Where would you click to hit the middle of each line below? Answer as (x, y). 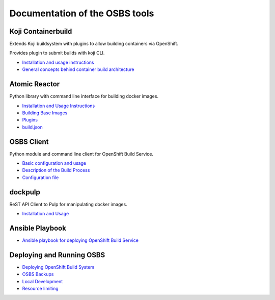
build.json (32, 127)
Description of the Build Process (56, 170)
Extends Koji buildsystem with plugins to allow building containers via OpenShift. (94, 44)
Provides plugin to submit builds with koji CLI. (57, 53)
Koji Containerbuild (41, 31)
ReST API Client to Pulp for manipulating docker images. (68, 204)
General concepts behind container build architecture (78, 69)
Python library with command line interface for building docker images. (84, 96)
